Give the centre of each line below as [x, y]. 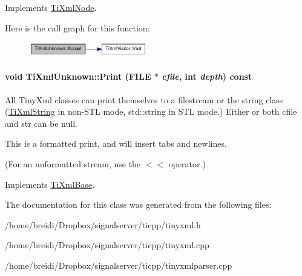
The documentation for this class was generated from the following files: [138, 204]
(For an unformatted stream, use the [73, 163]
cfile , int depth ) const [207, 76]
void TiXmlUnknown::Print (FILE [78, 76]
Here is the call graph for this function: [77, 27]
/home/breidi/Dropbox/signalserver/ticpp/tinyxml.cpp [107, 245]
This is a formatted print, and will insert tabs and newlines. [116, 143]
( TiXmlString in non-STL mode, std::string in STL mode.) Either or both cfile [151, 111]
